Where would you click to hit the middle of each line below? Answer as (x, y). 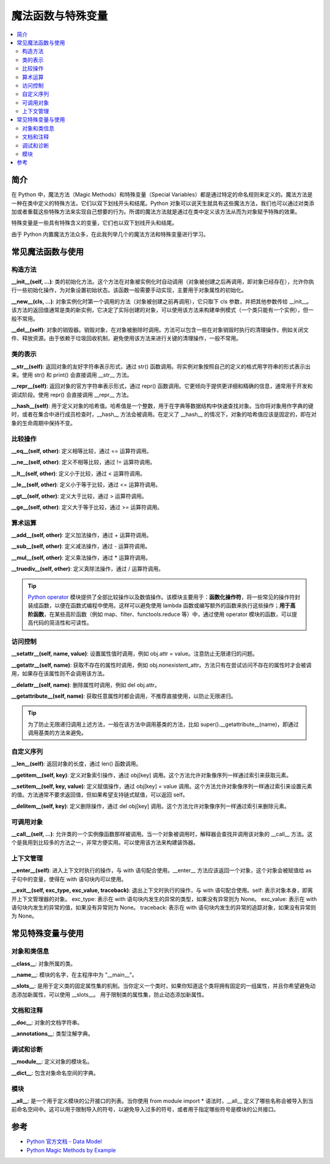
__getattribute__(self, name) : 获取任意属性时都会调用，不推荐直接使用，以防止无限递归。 (124, 696)
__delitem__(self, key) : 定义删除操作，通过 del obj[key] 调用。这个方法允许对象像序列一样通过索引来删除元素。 (151, 806)
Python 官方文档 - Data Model (64, 1141)
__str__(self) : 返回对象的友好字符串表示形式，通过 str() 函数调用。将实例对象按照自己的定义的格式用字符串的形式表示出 (161, 366)
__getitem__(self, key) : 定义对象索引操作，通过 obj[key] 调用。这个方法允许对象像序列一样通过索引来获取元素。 (152, 775)
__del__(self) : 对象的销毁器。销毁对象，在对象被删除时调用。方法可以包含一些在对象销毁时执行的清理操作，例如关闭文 (160, 330)
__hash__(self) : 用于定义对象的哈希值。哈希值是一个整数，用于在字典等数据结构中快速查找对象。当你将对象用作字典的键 (163, 406)
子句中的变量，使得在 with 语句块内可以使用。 (69, 879)
